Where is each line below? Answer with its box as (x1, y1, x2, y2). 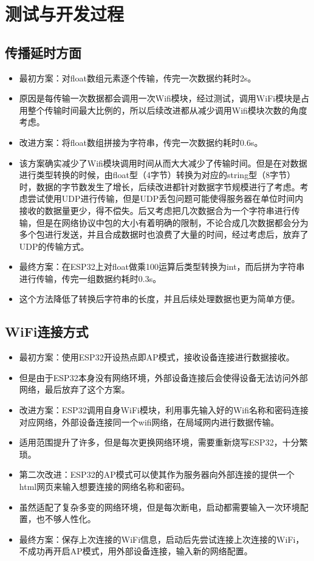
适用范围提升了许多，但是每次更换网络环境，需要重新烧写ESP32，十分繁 (19, 436, 308, 449)
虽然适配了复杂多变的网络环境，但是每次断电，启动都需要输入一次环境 (19, 500, 300, 513)
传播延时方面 (5, 43, 81, 61)
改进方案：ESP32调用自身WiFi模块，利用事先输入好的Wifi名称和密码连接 (19, 404, 309, 416)
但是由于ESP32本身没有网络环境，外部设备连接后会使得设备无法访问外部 (19, 371, 308, 384)
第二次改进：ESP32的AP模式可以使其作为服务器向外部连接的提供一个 (19, 468, 295, 481)
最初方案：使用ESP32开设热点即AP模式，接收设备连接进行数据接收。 (19, 351, 295, 363)
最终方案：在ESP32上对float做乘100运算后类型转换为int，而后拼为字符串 (19, 260, 305, 273)
